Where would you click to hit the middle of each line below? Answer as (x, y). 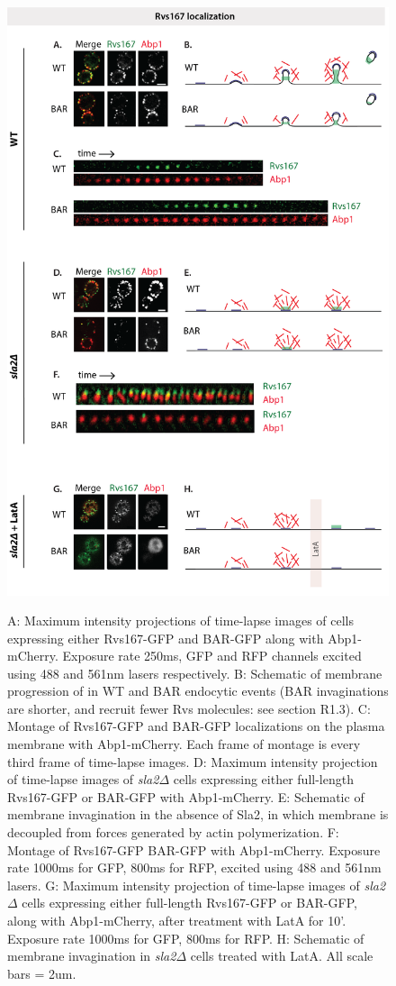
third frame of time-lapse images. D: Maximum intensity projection (193, 761)
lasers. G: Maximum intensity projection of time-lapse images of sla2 (197, 885)
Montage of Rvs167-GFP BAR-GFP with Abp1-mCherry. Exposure (194, 849)
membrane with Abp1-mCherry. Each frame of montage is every (184, 744)
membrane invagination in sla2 (92, 956)
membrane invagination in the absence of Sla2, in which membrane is (198, 814)
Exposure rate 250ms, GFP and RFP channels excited (212, 656)
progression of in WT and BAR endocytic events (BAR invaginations (198, 691)
